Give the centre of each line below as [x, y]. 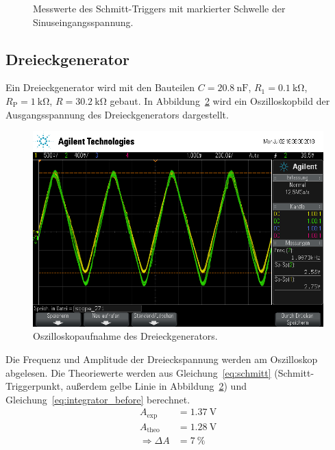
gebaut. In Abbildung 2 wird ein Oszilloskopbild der [220, 100]
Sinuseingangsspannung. [83, 22]
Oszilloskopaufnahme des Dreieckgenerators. [125, 336]
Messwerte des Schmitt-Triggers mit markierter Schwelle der [159, 8]
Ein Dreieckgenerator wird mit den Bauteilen [100, 87]
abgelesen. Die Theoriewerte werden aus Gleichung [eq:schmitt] [138, 372]
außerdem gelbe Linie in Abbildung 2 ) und [156, 386]
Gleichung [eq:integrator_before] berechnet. [98, 399]
